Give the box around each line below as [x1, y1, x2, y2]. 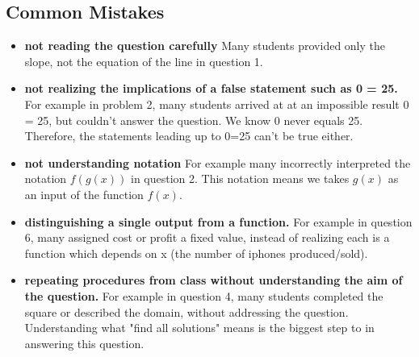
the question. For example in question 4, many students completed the [24, 287, 383, 304]
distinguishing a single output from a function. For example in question [24, 213, 413, 230]
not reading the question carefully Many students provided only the [24, 37, 386, 54]
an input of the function [24, 185, 144, 202]
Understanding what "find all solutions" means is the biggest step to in [24, 319, 375, 336]
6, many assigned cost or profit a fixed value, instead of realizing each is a [24, 229, 390, 246]
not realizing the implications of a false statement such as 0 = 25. [24, 80, 398, 97]
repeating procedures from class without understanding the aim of [24, 272, 403, 289]
